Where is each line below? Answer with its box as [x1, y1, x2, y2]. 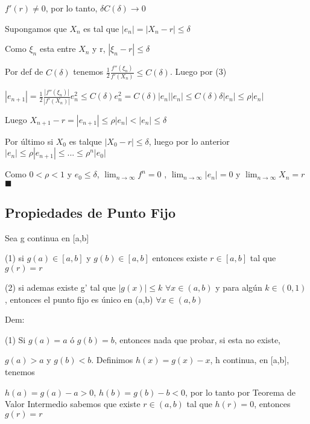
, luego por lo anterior [148, 134, 230, 147]
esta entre [39, 42, 76, 55]
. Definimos [91, 353, 133, 366]
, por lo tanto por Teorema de [185, 385, 296, 398]
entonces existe [152, 252, 207, 264]
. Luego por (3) [169, 65, 227, 78]
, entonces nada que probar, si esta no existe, [114, 333, 281, 346]
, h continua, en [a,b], [210, 353, 289, 366]
